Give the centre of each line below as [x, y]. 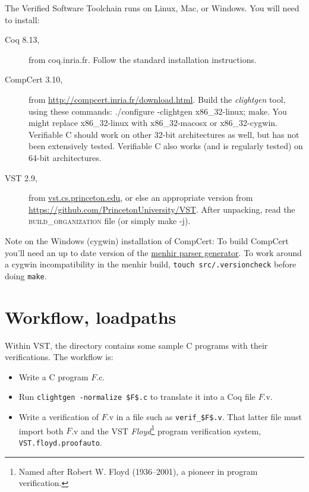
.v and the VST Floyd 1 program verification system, [166, 430]
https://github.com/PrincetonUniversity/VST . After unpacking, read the [162, 209]
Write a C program [53, 376]
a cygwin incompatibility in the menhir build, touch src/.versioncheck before [151, 264]
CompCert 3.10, [34, 79]
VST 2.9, [21, 177]
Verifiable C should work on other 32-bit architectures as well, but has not [164, 134]
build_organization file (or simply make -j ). [110, 221]
